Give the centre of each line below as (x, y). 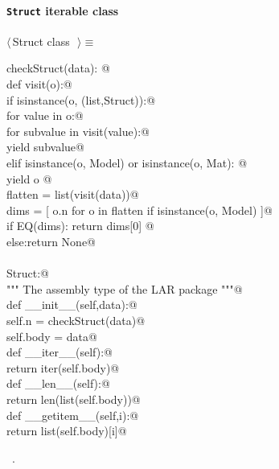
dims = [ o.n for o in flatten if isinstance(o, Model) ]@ (139, 210)
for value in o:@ (45, 115)
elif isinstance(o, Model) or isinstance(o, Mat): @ (127, 163)
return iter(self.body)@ (63, 367)
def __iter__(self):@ (59, 352)
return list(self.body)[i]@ (67, 431)
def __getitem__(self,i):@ (73, 415)
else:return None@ (51, 241)
